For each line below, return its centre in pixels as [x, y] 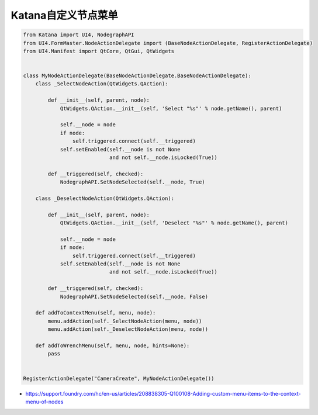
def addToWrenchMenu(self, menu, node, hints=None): [113, 345]
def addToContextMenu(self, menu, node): [96, 313]
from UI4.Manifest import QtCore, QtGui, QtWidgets [99, 51]
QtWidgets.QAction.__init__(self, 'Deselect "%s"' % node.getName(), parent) [174, 223]
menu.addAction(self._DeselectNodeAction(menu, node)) [128, 329]
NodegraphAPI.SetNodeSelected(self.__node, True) [132, 182]
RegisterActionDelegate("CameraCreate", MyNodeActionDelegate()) [119, 378]
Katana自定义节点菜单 [64, 15]
